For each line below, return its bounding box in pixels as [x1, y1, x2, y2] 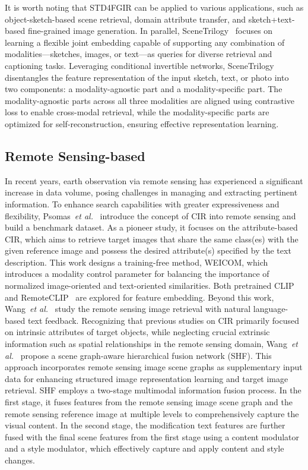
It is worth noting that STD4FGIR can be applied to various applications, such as [5, 1, 304, 13]
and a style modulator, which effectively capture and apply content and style [5, 442, 284, 455]
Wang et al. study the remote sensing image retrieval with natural [5, 302, 251, 315]
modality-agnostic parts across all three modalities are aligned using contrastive [5, 94, 294, 106]
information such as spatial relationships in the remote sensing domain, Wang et [5, 337, 298, 350]
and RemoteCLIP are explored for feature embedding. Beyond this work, [5, 291, 274, 303]
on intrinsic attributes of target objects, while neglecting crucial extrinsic [5, 326, 270, 338]
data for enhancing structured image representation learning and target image [5, 372, 288, 384]
